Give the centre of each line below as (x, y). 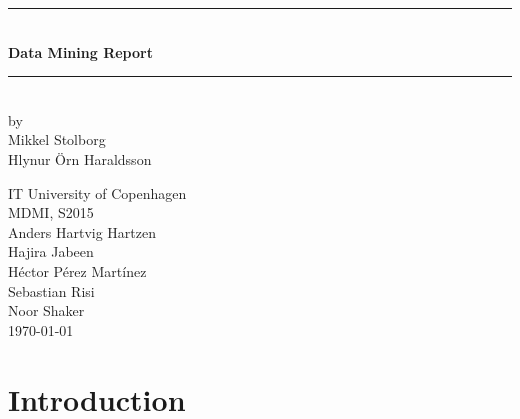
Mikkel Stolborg (57, 139)
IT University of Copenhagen (97, 192)
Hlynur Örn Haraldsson (80, 158)
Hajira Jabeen (51, 251)
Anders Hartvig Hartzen (82, 231)
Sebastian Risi (51, 290)
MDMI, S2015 (51, 212)
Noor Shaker (46, 310)
